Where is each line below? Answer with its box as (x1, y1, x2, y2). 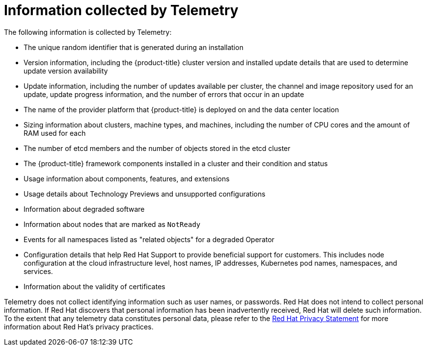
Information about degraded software (24, 204, 145, 213)
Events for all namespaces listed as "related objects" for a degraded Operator (24, 235, 275, 244)
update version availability (24, 66, 108, 75)
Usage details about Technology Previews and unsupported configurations (24, 189, 266, 198)
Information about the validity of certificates (24, 282, 165, 291)
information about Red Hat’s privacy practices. (4, 322, 154, 331)
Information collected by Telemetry (4, 2, 239, 19)
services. (24, 267, 53, 275)
